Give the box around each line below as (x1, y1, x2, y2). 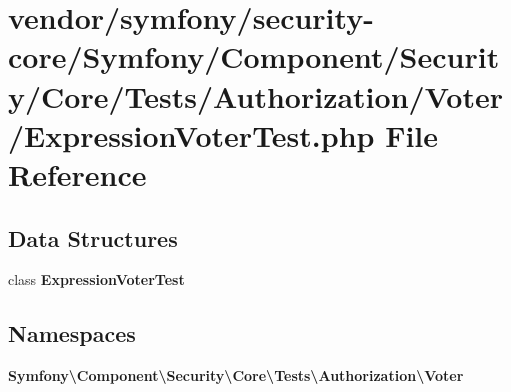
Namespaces (8, 318, 136, 349)
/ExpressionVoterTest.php (8, 114, 375, 155)
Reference (8, 153, 147, 194)
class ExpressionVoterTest (8, 269, 185, 290)
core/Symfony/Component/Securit (8, 36, 500, 77)
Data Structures (8, 222, 178, 253)
